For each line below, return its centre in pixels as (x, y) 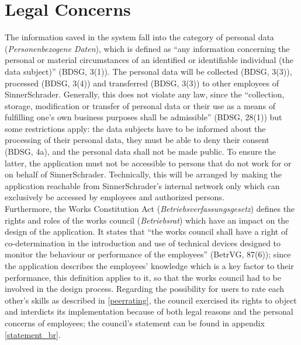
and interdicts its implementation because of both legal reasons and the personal (149, 311)
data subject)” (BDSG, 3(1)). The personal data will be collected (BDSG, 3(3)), (148, 71)
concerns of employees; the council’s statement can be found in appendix (135, 323)
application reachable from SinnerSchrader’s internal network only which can (142, 185)
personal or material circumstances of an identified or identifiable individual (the (149, 60)
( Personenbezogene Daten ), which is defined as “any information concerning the (147, 48)
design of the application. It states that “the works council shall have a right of (146, 231)
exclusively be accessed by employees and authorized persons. (115, 197)
